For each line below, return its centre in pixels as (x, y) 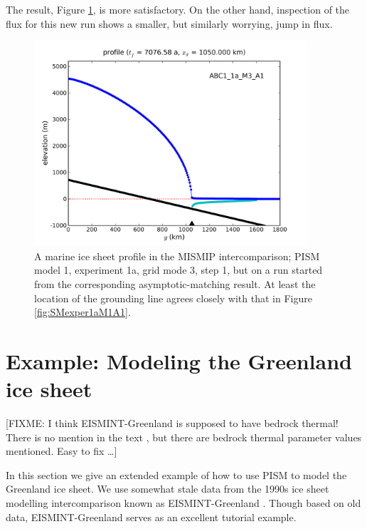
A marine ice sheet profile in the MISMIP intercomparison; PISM (177, 256)
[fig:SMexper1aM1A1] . (83, 312)
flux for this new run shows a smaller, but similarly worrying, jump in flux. (169, 23)
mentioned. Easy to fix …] (62, 451)
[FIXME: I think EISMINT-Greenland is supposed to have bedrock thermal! (172, 423)
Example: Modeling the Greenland (179, 360)
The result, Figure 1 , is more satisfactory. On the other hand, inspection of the (178, 9)
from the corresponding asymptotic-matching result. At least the (175, 283)
